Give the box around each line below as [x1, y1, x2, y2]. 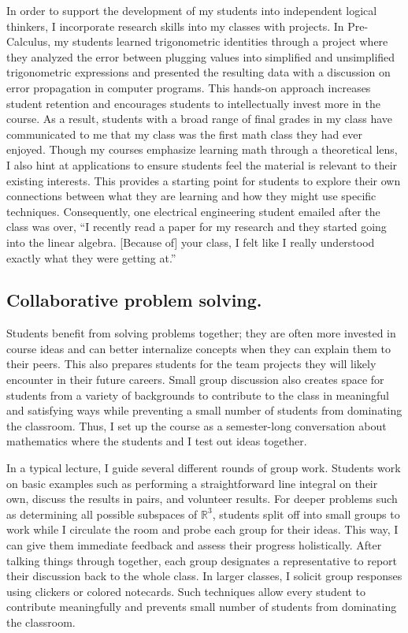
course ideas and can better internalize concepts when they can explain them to [6, 340, 391, 356]
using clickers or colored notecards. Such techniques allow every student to [6, 583, 365, 599]
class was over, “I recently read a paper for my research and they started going [6, 218, 387, 235]
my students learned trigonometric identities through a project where [54, 33, 388, 50]
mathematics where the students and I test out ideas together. [6, 433, 307, 449]
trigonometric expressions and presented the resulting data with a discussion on [6, 64, 391, 80]
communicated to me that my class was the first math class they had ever [6, 125, 362, 142]
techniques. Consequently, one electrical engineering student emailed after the [6, 203, 380, 219]
